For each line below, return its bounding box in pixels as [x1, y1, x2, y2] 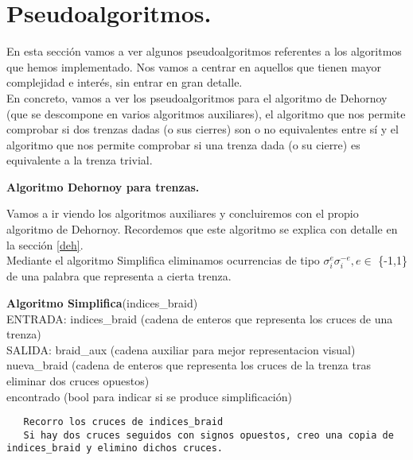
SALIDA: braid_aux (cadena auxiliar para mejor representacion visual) [6, 341, 356, 358]
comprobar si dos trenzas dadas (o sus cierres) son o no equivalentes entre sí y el [6, 121, 399, 137]
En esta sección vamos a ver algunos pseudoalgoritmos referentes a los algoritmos [6, 43, 402, 60]
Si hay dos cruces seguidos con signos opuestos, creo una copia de [23, 429, 394, 441]
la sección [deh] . [6, 236, 84, 253]
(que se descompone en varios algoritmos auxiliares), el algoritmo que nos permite [6, 105, 406, 122]
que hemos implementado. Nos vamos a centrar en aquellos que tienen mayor [6, 58, 381, 75]
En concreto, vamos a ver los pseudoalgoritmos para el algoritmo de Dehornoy [6, 89, 388, 106]
